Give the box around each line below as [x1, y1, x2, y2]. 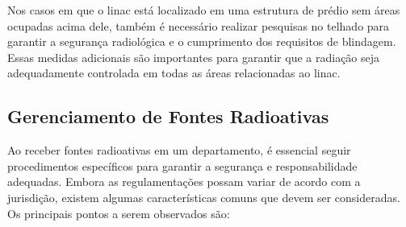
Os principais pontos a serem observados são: [7, 204, 230, 221]
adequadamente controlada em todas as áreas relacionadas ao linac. [7, 64, 341, 81]
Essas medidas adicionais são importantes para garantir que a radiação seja [7, 48, 380, 65]
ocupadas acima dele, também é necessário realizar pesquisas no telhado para [7, 17, 390, 34]
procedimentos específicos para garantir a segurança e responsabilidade [7, 157, 358, 174]
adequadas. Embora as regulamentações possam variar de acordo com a [7, 173, 361, 190]
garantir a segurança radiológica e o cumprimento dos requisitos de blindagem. [7, 33, 396, 50]
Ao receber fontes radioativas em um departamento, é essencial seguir [7, 142, 351, 159]
